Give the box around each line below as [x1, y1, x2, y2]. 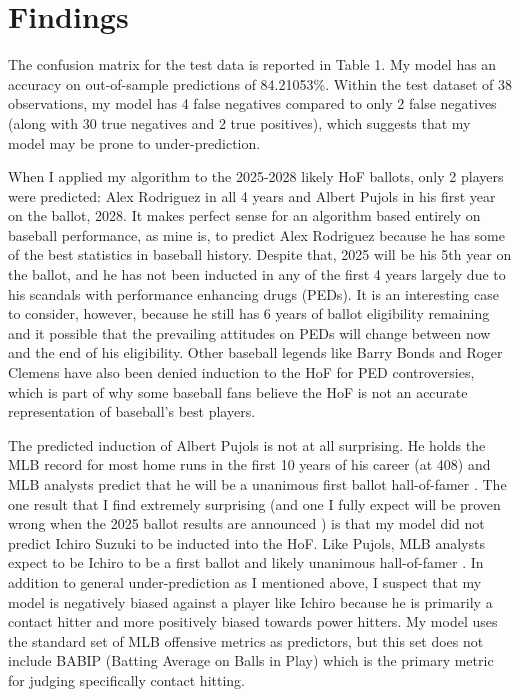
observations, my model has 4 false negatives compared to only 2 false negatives [8, 93, 497, 114]
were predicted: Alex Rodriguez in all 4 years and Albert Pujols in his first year [8, 185, 496, 206]
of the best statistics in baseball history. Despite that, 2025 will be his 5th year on [8, 244, 512, 265]
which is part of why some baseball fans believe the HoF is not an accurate [8, 381, 468, 402]
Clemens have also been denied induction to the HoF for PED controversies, [8, 362, 475, 383]
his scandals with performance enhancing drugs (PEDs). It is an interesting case [8, 283, 499, 304]
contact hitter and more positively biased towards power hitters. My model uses [8, 611, 498, 632]
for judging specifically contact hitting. [8, 669, 245, 690]
